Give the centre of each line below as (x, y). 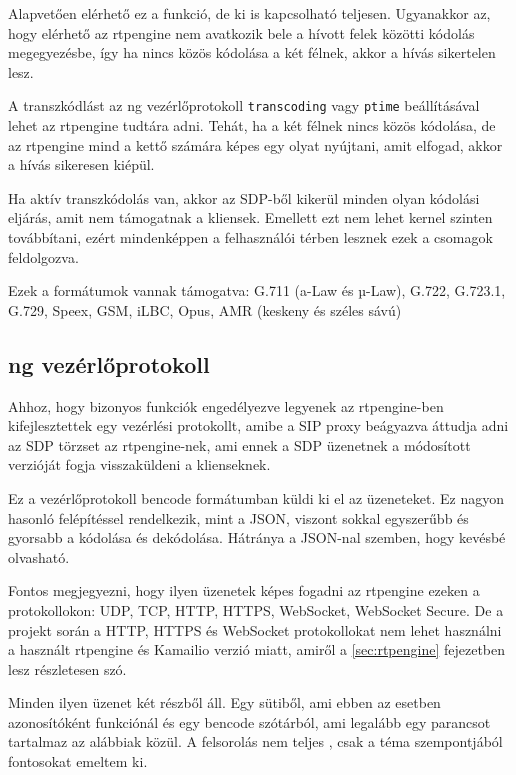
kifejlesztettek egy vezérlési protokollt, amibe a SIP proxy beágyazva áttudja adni (258, 425)
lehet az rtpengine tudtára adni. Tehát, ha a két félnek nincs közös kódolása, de (252, 125)
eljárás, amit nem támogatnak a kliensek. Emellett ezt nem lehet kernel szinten (250, 217)
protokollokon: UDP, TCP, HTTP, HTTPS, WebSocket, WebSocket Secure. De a (256, 609)
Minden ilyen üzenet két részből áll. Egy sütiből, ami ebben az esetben (224, 702)
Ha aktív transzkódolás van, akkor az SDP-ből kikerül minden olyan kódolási (244, 197)
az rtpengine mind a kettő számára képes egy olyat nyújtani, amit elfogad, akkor (255, 144)
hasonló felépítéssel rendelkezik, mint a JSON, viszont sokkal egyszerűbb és (238, 517)
